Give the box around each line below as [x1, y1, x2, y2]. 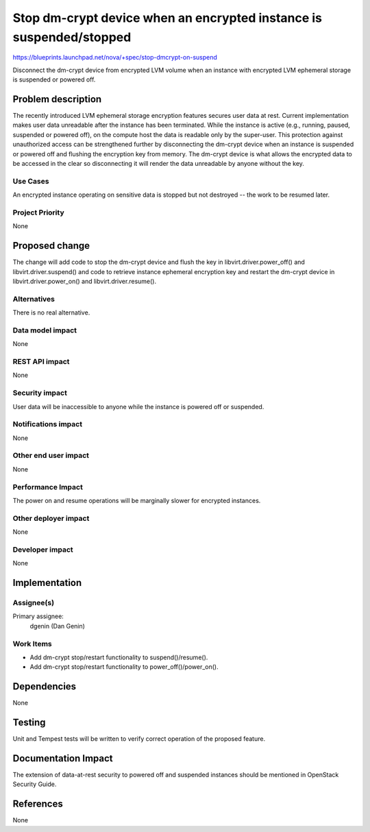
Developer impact [12, 545, 73, 554]
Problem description [12, 93, 102, 105]
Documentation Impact [12, 753, 113, 764]
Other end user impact [12, 451, 89, 461]
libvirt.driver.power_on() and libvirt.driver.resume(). [12, 277, 157, 285]
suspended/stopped [12, 29, 132, 45]
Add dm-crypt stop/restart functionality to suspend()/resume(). [29, 653, 208, 661]
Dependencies [12, 681, 77, 692]
